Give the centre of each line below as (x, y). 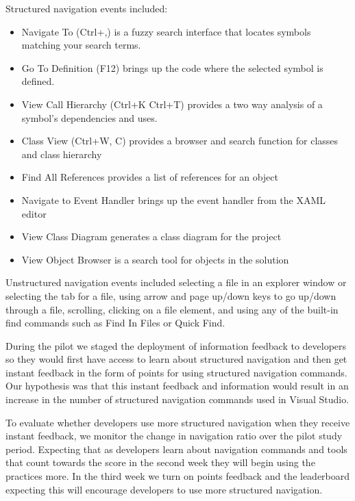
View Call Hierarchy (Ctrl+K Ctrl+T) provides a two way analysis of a (172, 104)
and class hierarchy (62, 154)
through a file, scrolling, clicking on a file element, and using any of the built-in (172, 309)
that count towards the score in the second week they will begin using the (160, 462)
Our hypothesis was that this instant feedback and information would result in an (177, 386)
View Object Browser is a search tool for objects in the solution (155, 259)
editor (34, 213)
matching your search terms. (81, 45)
